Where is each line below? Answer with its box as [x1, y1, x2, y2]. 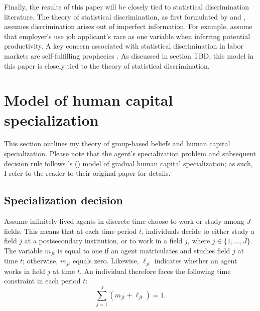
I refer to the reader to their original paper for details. [4, 168, 171, 178]
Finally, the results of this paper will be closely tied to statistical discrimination [4, 2, 249, 12]
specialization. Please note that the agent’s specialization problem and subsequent [4, 148, 256, 159]
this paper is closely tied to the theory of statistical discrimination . [4, 60, 210, 71]
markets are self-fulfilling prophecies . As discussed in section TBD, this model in [4, 50, 254, 61]
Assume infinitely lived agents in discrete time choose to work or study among [4, 216, 244, 226]
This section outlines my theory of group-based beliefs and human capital [4, 138, 230, 149]
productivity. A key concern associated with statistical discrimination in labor [4, 41, 243, 51]
